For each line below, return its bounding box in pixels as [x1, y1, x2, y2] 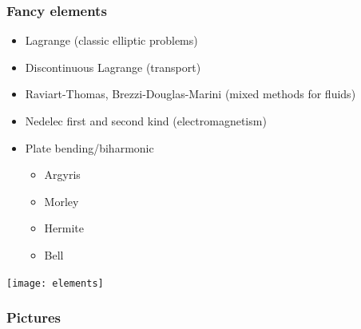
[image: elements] [6, 277, 104, 289]
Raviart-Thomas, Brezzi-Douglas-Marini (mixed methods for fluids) [25, 85, 356, 102]
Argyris [44, 166, 81, 183]
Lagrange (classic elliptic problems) [25, 32, 198, 49]
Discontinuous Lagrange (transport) [25, 58, 201, 75]
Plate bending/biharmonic [25, 139, 154, 156]
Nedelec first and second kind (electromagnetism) [25, 113, 267, 129]
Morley [44, 192, 79, 209]
